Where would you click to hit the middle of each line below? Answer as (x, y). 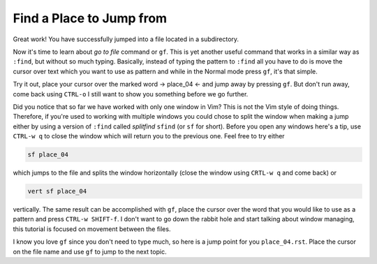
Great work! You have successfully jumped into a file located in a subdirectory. (126, 39)
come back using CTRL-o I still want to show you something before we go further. (131, 94)
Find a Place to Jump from (90, 18)
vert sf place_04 (57, 191)
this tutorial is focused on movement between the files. (92, 229)
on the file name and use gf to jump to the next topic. (90, 251)
